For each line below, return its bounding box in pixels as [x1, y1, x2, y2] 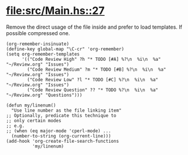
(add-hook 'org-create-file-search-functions [6, 138, 119, 144]
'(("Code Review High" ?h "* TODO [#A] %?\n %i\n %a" [21, 56, 161, 62]
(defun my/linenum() [6, 102, 57, 108]
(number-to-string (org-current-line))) [11, 133, 111, 139]
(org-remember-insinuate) [6, 41, 69, 47]
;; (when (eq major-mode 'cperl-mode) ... [6, 128, 111, 134]
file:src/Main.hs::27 [6, 4, 105, 18]
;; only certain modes [6, 118, 61, 123]
